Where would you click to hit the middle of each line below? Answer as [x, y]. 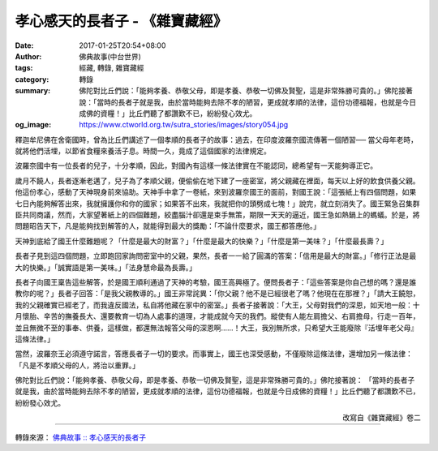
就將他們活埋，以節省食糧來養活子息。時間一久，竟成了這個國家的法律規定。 [143, 151]
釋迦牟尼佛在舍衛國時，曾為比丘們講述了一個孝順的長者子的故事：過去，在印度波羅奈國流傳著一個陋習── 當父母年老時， [216, 140]
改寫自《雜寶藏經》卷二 [382, 418]
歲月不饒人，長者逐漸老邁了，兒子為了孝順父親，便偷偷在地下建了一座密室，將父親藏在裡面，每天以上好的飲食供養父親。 [217, 180]
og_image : [33, 125]
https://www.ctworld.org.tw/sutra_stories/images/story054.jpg [184, 125]
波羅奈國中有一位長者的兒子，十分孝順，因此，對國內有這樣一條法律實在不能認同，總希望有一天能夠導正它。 [196, 165]
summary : [33, 91]
